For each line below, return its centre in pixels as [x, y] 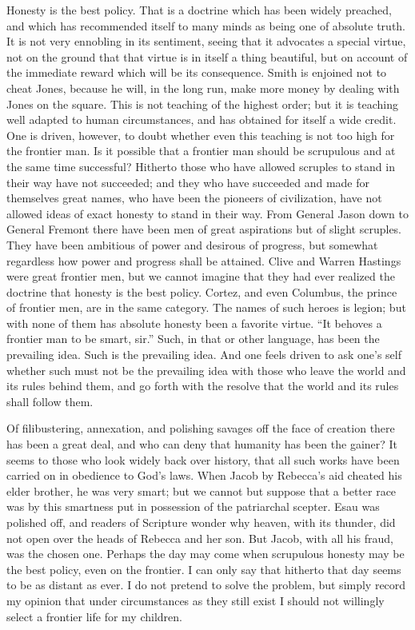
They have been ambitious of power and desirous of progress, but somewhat [192, 244]
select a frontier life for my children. [94, 616]
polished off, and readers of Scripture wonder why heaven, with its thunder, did [201, 522]
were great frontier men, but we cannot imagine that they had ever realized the [201, 276]
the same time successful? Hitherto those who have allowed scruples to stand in [201, 166]
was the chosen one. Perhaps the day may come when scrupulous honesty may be [206, 554]
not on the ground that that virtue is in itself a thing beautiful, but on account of [207, 56]
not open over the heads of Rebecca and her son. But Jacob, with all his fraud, [200, 538]
